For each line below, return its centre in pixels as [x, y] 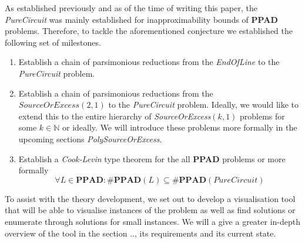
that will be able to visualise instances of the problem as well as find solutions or [150, 210]
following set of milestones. [53, 42]
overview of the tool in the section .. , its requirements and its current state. [140, 233]
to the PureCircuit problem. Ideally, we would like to [204, 105]
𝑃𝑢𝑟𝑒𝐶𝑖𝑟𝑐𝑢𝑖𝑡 [236, 180]
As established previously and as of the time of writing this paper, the [131, 8]
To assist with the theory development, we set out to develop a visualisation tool [150, 198]
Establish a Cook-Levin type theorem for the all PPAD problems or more [152, 158]
